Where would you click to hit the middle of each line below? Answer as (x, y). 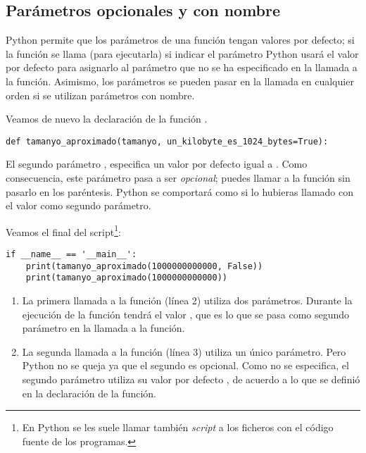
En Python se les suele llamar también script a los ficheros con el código (178, 427)
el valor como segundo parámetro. (78, 205)
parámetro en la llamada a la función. (103, 328)
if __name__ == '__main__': (71, 255)
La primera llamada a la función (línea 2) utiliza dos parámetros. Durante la (187, 300)
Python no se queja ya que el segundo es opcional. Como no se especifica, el (185, 365)
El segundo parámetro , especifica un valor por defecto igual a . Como (157, 164)
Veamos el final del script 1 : (63, 230)
